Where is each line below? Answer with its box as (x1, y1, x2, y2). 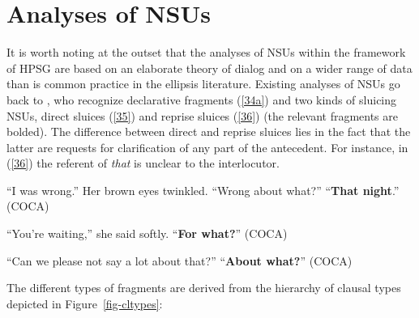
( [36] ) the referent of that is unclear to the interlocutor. (6, 155, 280, 172)
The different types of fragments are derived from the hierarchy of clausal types (6, 279, 401, 296)
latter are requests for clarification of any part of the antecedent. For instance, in (6, 138, 408, 155)
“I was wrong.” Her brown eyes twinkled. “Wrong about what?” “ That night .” (6, 181, 400, 198)
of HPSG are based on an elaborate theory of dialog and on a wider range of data (6, 59, 413, 76)
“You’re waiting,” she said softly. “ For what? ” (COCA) (6, 225, 288, 242)
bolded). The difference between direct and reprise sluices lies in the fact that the (6, 123, 411, 140)
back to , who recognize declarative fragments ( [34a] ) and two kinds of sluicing (6, 91, 397, 108)
